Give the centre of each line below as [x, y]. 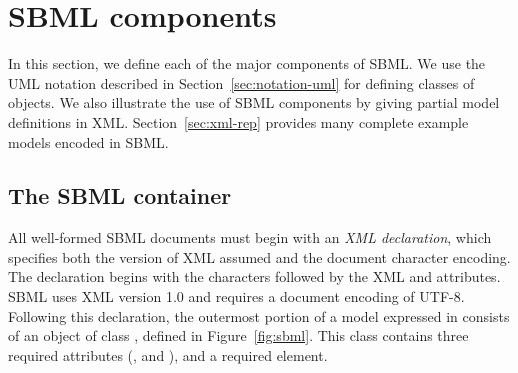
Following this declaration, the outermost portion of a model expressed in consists [259, 315]
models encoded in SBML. [88, 141]
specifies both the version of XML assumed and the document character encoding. [259, 256]
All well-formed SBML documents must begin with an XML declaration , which [250, 237]
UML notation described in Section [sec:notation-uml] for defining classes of [241, 82]
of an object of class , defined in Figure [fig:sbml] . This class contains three [238, 335]
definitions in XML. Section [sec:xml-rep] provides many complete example [238, 121]
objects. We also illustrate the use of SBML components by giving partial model [254, 102]
